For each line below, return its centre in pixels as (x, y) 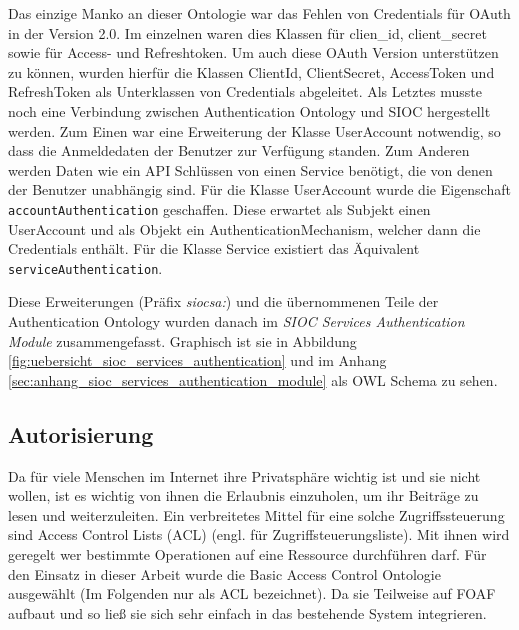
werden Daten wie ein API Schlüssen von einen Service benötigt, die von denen (250, 169)
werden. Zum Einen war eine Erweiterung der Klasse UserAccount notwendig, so (254, 130)
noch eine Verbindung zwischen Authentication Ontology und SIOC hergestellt (249, 110)
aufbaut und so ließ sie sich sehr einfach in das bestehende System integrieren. (247, 612)
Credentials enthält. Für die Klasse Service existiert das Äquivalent (214, 248)
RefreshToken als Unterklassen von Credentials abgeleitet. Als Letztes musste (245, 91)
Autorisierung (81, 433)
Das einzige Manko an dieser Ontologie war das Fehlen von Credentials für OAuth (259, 13)
